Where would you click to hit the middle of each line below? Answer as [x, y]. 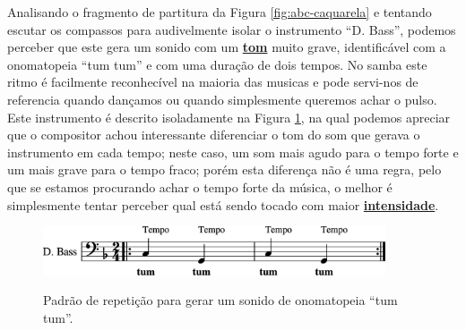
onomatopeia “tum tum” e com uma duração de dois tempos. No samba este [217, 64]
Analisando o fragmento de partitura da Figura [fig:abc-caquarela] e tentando [220, 12]
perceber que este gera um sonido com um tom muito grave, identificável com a [227, 47]
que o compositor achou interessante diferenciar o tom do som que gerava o [214, 135]
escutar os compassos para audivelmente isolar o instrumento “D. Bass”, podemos [232, 29]
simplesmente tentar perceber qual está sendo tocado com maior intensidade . [223, 204]
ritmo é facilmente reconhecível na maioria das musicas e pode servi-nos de [213, 82]
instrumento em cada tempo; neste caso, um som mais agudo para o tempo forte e [233, 152]
